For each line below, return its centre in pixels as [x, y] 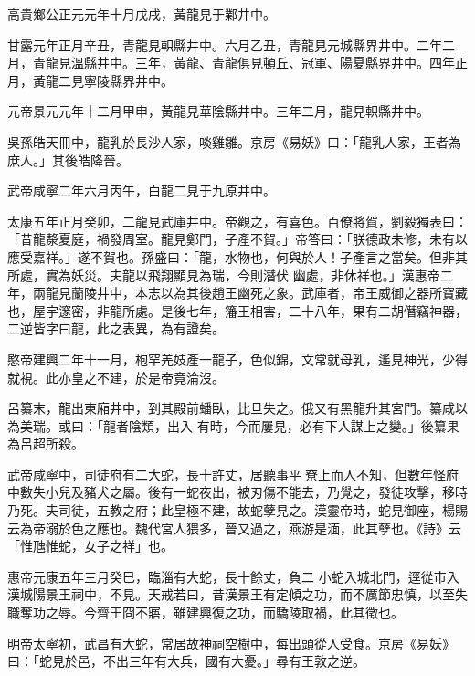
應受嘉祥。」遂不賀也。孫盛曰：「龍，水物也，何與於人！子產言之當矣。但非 [231, 256]
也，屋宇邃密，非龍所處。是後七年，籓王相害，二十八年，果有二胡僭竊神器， [237, 310]
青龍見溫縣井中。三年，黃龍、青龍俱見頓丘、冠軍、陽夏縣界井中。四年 [243, 63]
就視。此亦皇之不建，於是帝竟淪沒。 [116, 377]
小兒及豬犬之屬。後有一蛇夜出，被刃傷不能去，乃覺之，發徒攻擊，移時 [256, 492]
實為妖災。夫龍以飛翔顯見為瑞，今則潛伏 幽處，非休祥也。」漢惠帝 [243, 275]
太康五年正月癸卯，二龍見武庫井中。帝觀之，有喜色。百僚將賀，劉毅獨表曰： [237, 221]
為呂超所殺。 [46, 444]
